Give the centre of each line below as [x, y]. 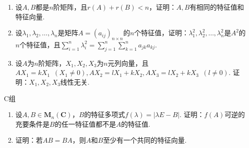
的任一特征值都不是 [85, 124]
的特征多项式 [104, 114]
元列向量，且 [128, 63]
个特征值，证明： [161, 33]
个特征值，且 [40, 44]
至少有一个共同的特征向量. [145, 140]
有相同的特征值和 [217, 7]
